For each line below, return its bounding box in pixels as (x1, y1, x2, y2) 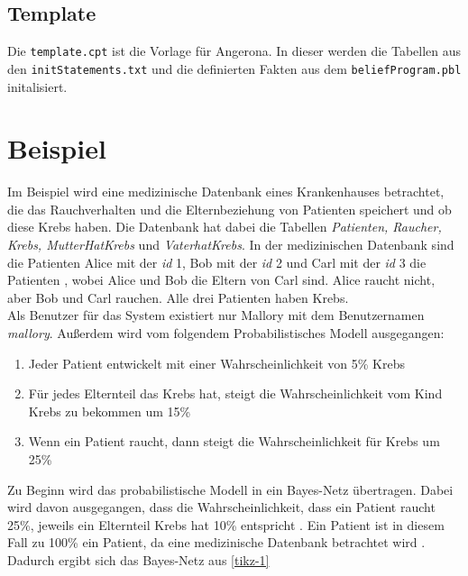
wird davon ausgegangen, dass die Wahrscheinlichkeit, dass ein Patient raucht (7, 498, 436, 517)
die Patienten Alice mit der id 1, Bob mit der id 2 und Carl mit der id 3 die (7, 252, 427, 271)
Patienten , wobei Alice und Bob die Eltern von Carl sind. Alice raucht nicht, (7, 270, 436, 289)
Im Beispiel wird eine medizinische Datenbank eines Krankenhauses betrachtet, (7, 182, 445, 201)
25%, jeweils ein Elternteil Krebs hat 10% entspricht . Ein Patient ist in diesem (7, 515, 445, 534)
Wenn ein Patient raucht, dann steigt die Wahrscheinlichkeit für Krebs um (28, 432, 440, 451)
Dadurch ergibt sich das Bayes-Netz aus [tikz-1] (7, 550, 270, 569)
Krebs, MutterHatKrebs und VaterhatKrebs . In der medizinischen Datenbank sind (7, 235, 454, 254)
